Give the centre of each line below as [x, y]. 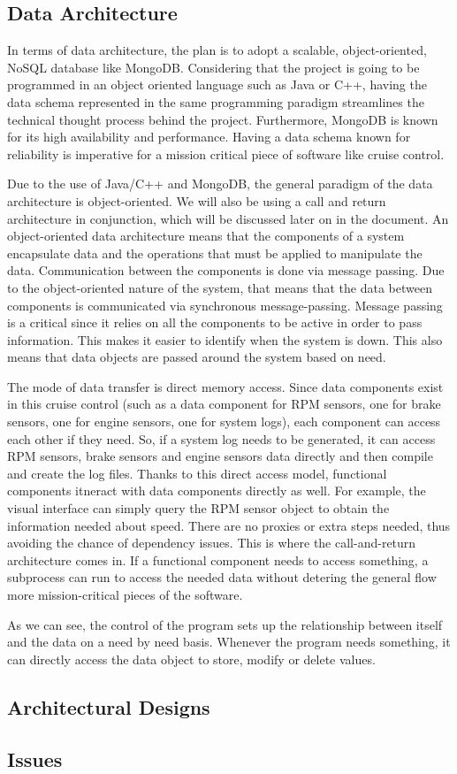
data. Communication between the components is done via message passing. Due [226, 270]
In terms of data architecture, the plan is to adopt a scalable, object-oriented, [217, 50]
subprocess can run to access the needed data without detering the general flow [222, 577]
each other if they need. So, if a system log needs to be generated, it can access [221, 438]
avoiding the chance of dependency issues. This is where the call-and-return [212, 543]
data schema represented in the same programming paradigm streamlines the [216, 101]
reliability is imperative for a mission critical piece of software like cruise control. [226, 153]
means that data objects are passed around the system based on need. [197, 357]
